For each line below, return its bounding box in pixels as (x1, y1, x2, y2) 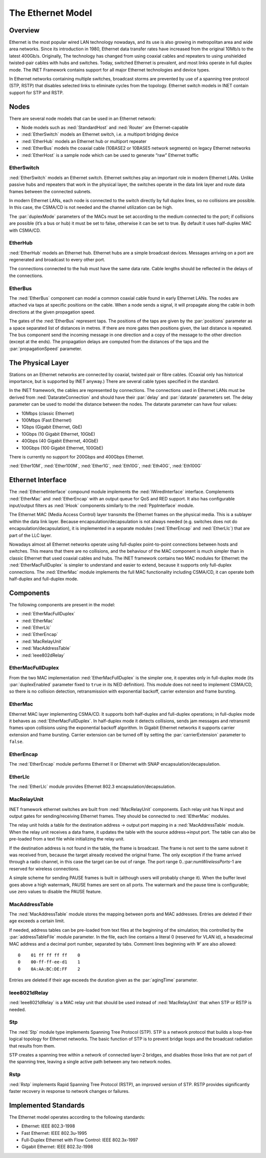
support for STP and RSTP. (9, 89, 64, 96)
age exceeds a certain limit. (9, 918, 65, 924)
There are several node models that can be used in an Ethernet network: (9, 115, 156, 121)
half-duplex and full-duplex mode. (9, 576, 78, 582)
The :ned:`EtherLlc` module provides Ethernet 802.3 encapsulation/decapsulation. (9, 784, 176, 790)
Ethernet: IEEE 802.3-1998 (21, 1123, 75, 1129)
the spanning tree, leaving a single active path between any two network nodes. (9, 1059, 172, 1065)
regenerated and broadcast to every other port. (9, 257, 105, 263)
